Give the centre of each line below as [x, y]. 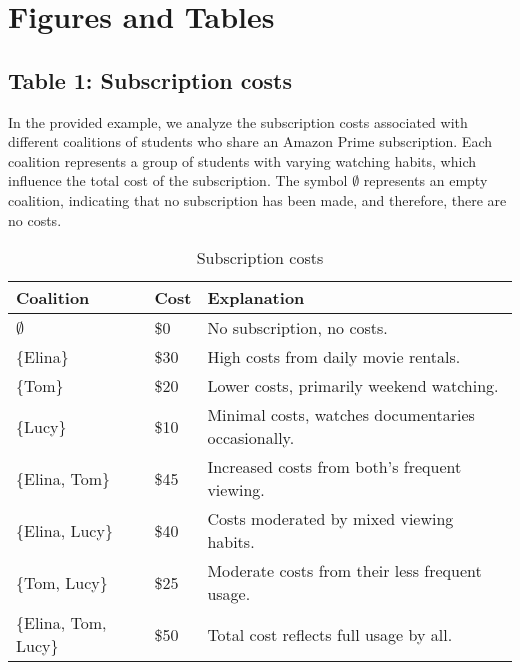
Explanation [256, 298]
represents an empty [425, 180]
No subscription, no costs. [297, 328]
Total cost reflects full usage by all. [330, 634]
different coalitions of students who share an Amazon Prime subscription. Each [250, 141]
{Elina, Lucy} [64, 530]
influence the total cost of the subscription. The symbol [178, 180]
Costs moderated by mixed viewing [330, 519]
